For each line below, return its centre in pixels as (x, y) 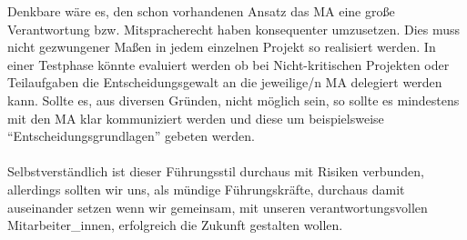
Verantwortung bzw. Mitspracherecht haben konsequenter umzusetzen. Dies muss (234, 29)
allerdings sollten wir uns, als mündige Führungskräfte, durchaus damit (206, 189)
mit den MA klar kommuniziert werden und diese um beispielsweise (196, 118)
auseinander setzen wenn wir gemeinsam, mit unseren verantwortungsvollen (218, 207)
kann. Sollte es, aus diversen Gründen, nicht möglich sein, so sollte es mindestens (233, 100)
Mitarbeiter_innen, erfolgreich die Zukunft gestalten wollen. (175, 225)
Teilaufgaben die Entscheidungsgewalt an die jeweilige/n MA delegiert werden (225, 82)
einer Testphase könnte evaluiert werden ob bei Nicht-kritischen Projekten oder (228, 64)
